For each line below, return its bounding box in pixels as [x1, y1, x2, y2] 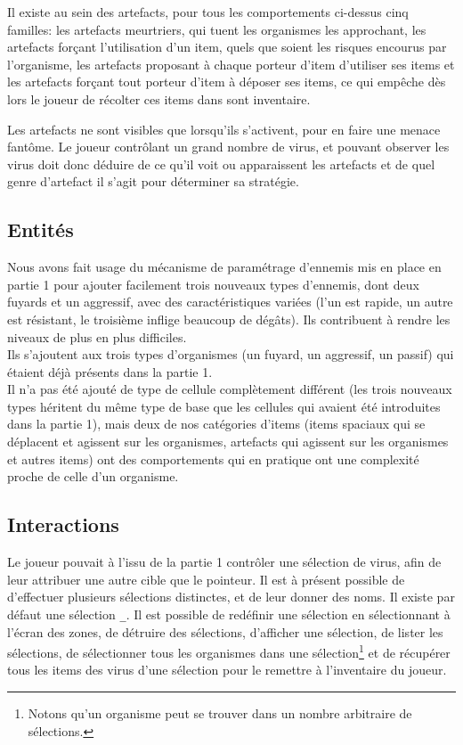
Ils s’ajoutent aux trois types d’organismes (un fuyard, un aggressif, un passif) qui [7, 345, 454, 364]
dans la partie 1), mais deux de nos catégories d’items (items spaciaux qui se [7, 414, 426, 433]
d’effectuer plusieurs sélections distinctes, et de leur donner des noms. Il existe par [7, 587, 455, 606]
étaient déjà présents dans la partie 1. [7, 362, 213, 381]
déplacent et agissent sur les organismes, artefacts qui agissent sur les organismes [7, 432, 449, 451]
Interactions [7, 511, 119, 538]
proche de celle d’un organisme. [7, 467, 179, 486]
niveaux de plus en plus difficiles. [7, 327, 187, 346]
